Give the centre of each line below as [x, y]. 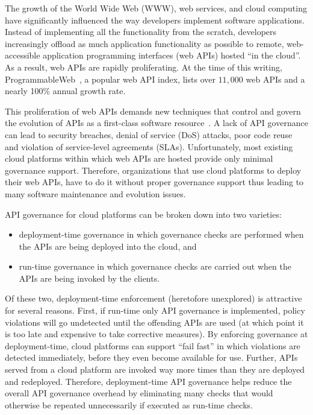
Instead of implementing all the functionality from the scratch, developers [141, 32]
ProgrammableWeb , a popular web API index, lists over [110, 79]
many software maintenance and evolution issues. [95, 193]
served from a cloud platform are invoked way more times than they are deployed [155, 369]
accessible [23, 55]
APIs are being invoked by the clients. [89, 278]
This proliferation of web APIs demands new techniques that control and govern [153, 111]
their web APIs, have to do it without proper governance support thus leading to [154, 182]
